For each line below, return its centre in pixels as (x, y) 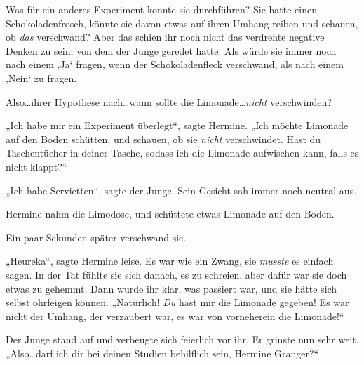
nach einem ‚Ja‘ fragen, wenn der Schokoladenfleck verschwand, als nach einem (175, 64)
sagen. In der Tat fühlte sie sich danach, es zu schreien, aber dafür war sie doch (176, 274)
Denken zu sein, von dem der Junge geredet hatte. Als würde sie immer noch (171, 50)
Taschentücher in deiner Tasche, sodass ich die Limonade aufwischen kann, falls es (182, 153)
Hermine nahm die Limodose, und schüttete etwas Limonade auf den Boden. (170, 214)
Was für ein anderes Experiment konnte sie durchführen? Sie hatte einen (161, 9)
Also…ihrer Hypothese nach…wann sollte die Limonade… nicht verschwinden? (169, 101)
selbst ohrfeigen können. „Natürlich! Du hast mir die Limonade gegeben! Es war (177, 302)
